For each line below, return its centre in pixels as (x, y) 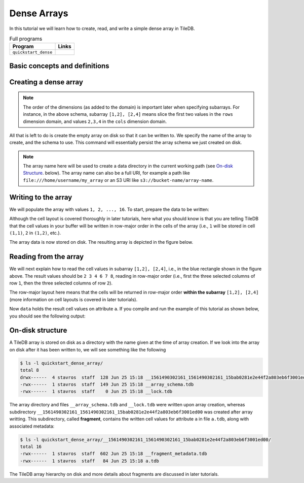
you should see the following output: (47, 316)
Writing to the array (41, 197)
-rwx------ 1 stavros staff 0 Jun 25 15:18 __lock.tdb (96, 392)
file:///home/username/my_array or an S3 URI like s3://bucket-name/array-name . (118, 180)
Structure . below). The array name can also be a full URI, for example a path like (106, 173)
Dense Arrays (39, 13)
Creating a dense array (46, 82)
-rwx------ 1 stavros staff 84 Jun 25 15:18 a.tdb (89, 461)
